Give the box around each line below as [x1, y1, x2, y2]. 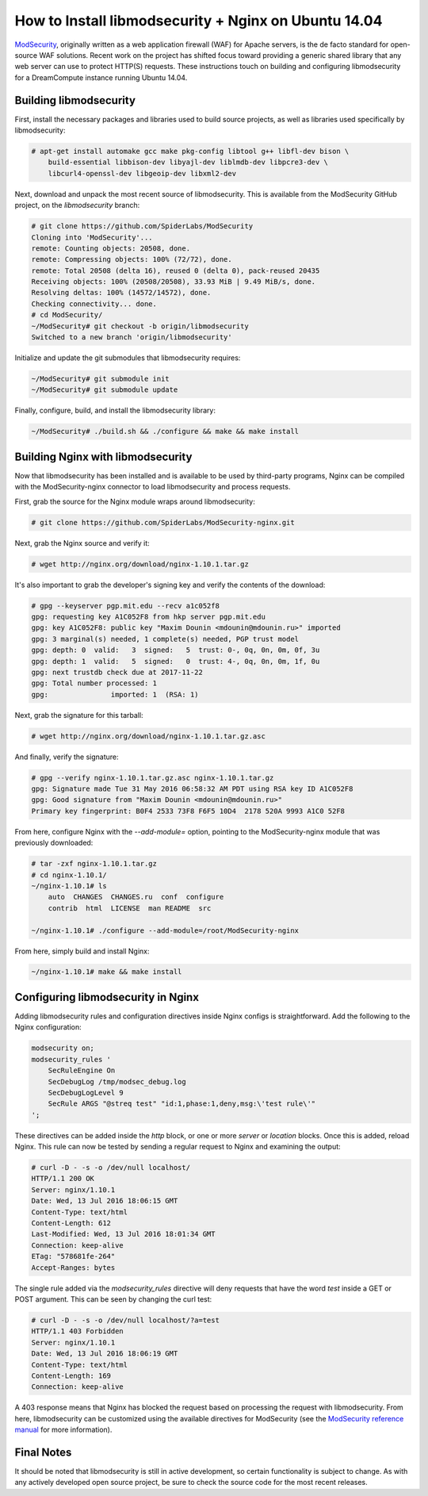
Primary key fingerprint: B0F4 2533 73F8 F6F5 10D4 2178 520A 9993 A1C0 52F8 [31, 806, 345, 815]
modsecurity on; [31, 1044, 95, 1053]
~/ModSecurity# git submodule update [31, 386, 178, 394]
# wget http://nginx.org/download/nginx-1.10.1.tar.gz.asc [31, 731, 266, 741]
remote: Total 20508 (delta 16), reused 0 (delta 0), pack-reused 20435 [31, 266, 320, 275]
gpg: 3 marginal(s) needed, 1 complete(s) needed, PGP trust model [31, 635, 300, 643]
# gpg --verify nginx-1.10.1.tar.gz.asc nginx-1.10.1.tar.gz [31, 773, 274, 782]
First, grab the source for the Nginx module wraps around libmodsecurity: [14, 497, 255, 506]
